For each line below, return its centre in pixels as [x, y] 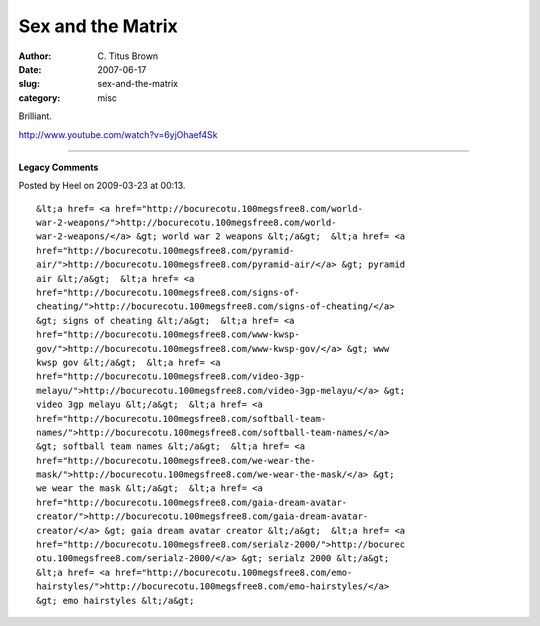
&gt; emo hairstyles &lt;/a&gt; [115, 600]
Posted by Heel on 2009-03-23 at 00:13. [102, 186]
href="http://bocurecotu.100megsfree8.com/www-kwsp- [168, 334]
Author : [35, 56]
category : [39, 97]
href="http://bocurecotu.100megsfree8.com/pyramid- [165, 250]
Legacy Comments [58, 167]
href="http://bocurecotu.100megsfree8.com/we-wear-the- [176, 460]
